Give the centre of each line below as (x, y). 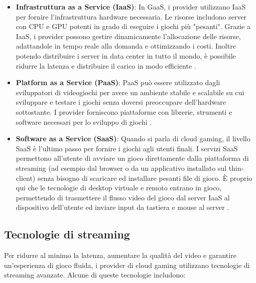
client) (26, 178)
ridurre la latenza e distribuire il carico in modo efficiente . (106, 65)
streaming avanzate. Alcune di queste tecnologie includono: (95, 275)
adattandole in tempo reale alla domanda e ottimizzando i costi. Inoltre (126, 46)
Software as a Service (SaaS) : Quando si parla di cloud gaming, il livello (133, 138)
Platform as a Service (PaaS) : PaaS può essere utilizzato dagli (118, 82)
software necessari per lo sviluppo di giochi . (84, 121)
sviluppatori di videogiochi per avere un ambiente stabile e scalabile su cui (130, 92)
